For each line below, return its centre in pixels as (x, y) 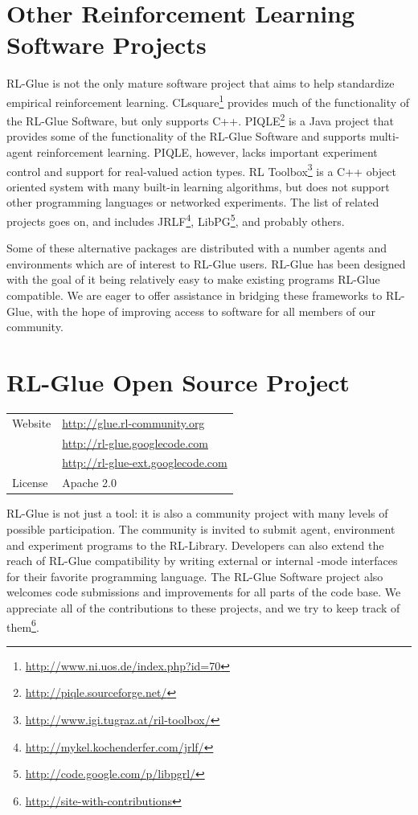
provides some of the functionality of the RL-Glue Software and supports (186, 136)
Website (32, 422)
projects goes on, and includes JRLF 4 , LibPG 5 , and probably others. (176, 220)
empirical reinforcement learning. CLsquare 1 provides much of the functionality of (208, 100)
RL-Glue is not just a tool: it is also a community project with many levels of (197, 513)
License (30, 483)
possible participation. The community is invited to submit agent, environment (201, 528)
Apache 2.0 (89, 483)
